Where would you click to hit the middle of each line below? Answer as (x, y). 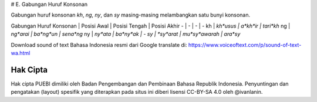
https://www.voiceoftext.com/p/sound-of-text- (245, 45)
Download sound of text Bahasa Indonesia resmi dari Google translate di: (99, 45)
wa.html (21, 53)
